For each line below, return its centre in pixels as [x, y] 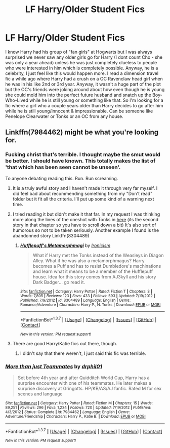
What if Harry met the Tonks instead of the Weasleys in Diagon [98, 255]
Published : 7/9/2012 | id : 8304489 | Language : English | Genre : [75, 300]
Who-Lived [17, 100]
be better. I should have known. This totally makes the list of [80, 161]
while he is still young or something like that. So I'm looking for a [96, 100]
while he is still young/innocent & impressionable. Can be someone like [79, 111]
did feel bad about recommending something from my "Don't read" [82, 193]
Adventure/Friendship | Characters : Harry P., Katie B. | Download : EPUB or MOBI [75, 416]
